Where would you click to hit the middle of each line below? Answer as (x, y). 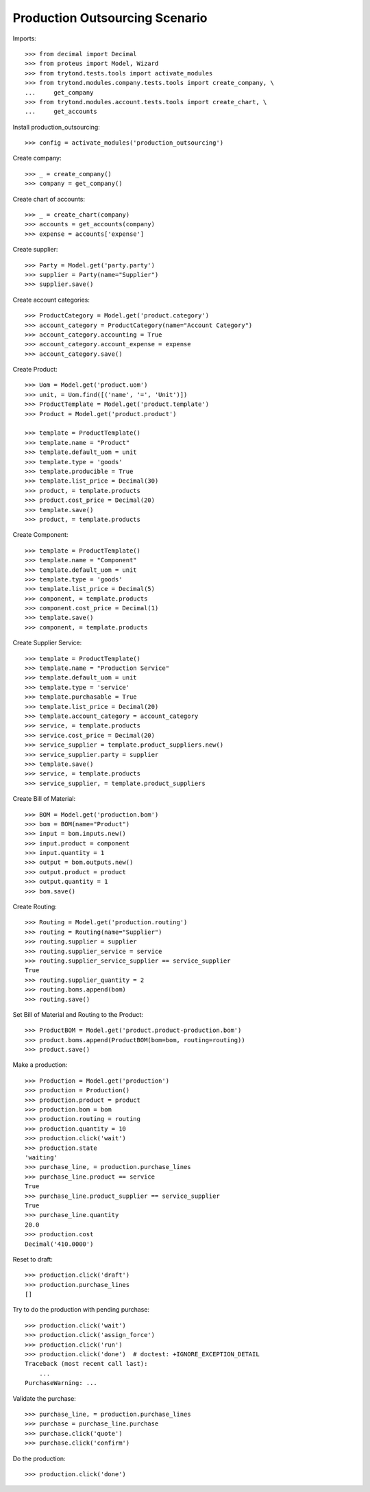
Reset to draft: (33, 1259)
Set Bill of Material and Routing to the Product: (78, 1014)
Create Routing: (35, 907)
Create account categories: (51, 300)
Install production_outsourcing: (57, 127)
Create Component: (40, 535)
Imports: (25, 38)
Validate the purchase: (45, 1398)
